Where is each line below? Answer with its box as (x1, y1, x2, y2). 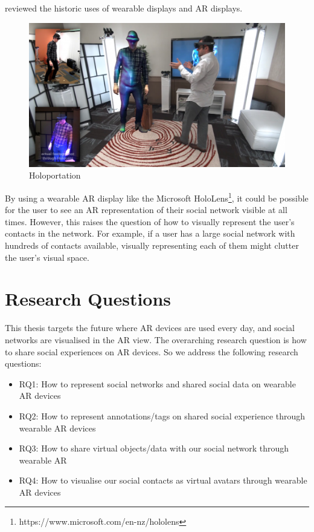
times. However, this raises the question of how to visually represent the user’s (5, 215, 295, 228)
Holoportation (29, 169, 81, 182)
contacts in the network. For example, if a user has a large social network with (5, 227, 295, 240)
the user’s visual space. (5, 251, 89, 263)
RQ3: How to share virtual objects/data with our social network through (19, 442, 289, 455)
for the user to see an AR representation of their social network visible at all (5, 203, 287, 216)
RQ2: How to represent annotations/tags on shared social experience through (19, 409, 306, 422)
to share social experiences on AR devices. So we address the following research (5, 345, 298, 358)
